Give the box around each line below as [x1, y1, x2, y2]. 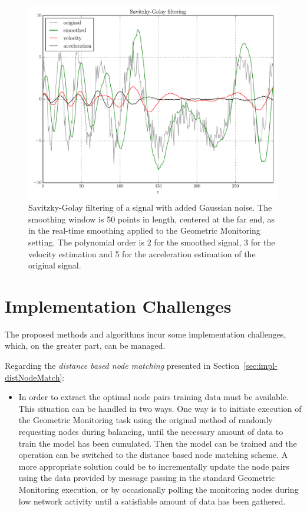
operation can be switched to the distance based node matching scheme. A [18, 448, 288, 461]
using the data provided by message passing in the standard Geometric [18, 471, 275, 484]
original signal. [28, 259, 81, 271]
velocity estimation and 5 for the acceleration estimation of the [28, 247, 256, 260]
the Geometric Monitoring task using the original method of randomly [18, 414, 273, 426]
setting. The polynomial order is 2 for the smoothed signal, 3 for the [28, 235, 275, 248]
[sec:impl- [243, 359, 278, 372]
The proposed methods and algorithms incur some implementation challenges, [5, 327, 286, 340]
